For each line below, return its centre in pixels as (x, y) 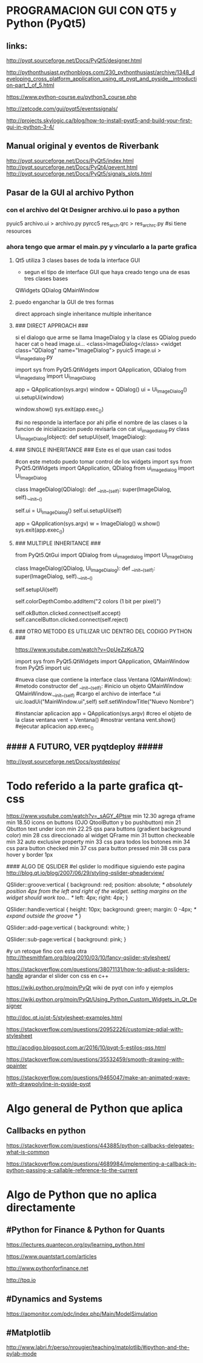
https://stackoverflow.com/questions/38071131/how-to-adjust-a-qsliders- (98, 969)
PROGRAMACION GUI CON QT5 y (92, 11)
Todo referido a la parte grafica (86, 786)
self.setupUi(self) (37, 589)
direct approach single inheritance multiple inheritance (83, 314)
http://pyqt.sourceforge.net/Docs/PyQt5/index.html (70, 160)
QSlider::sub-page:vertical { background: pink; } (66, 939)
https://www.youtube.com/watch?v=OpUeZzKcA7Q (79, 649)
